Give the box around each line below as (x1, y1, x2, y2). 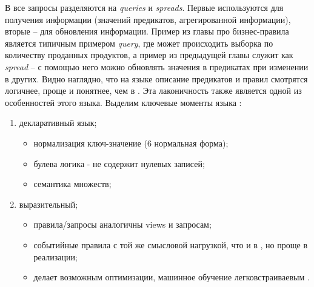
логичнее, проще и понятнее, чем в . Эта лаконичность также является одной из (5, 84, 302, 97)
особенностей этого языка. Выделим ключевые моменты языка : (5, 96, 242, 108)
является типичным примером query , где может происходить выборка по (5, 36, 273, 49)
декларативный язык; (19, 116, 97, 129)
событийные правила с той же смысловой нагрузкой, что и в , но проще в (33, 238, 308, 251)
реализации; (33, 250, 78, 263)
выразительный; (19, 197, 78, 210)
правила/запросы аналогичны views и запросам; (33, 218, 212, 231)
